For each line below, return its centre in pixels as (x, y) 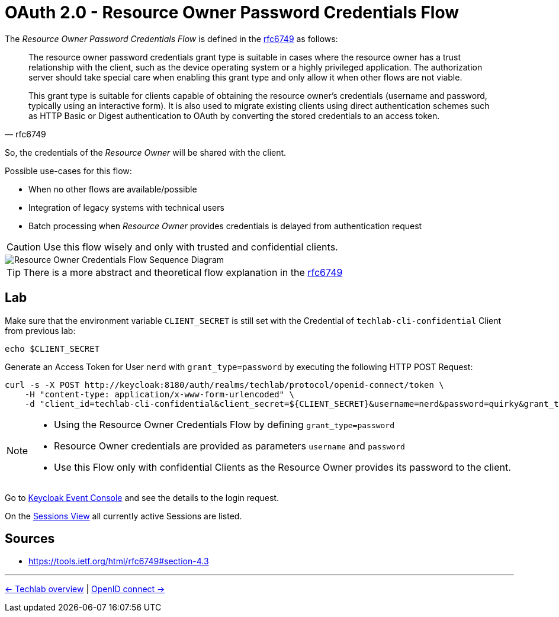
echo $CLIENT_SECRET (52, 348)
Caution (24, 247)
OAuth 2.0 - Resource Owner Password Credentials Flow (232, 12)
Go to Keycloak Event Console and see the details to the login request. (142, 497)
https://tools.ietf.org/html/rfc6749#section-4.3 (119, 561)
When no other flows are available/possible (113, 189)
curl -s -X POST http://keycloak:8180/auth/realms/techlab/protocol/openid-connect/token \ (224, 385)
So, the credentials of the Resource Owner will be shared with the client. (146, 152)
